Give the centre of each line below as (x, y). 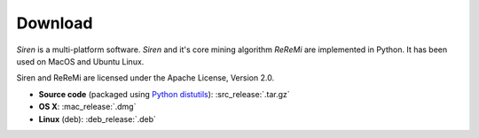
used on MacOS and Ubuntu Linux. (80, 61)
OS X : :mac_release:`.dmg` (87, 107)
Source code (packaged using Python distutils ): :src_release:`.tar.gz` (164, 94)
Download (55, 23)
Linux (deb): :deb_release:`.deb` (98, 119)
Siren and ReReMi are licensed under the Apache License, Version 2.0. (145, 78)
